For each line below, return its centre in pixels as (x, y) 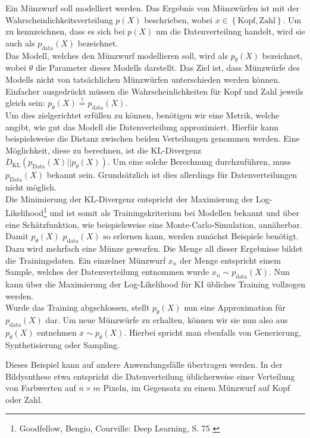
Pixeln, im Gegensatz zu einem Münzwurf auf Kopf (197, 388)
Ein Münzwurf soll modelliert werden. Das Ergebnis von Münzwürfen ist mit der (152, 8)
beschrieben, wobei (178, 19)
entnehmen (57, 332)
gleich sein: (25, 103)
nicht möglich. (31, 187)
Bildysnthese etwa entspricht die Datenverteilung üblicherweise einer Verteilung (150, 376)
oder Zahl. (24, 399)
